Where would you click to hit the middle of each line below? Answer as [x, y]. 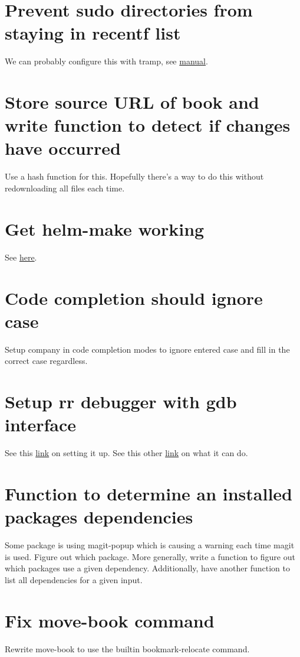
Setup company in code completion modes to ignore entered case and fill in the [147, 349]
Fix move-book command [110, 620]
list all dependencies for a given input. [74, 579]
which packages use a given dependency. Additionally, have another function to [148, 568]
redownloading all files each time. [65, 188]
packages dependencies [99, 517]
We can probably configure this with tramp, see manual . [106, 61]
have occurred [63, 148]
